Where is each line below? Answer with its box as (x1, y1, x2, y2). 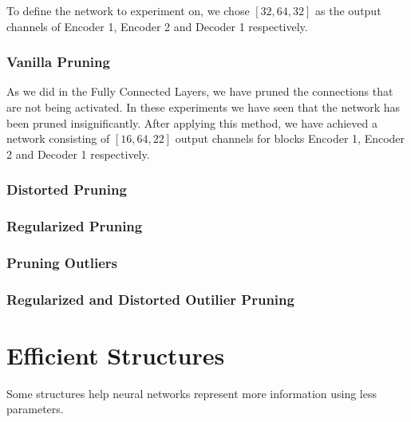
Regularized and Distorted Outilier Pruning (6, 289, 294, 309)
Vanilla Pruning (6, 52, 110, 72)
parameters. (6, 400, 64, 417)
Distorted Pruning (6, 179, 127, 199)
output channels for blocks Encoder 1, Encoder (175, 130, 405, 147)
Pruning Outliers (6, 252, 118, 272)
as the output (315, 2, 381, 18)
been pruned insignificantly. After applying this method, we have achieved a (6, 114, 377, 131)
